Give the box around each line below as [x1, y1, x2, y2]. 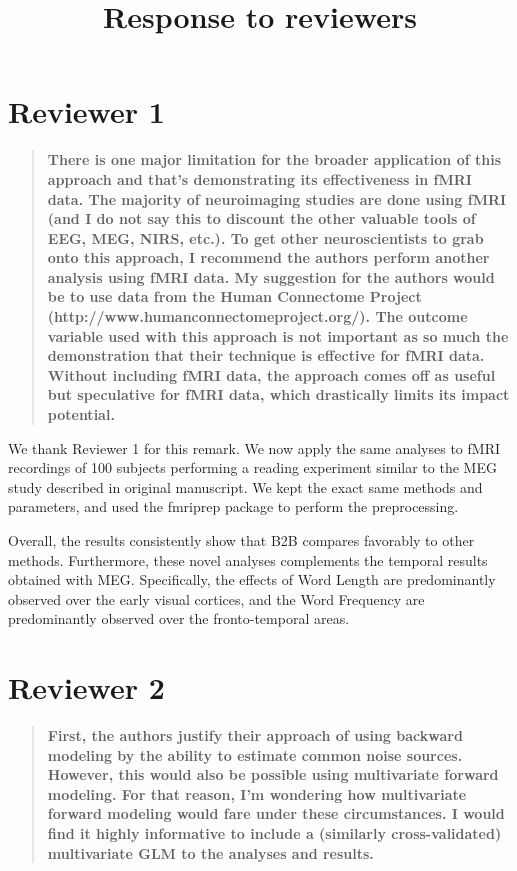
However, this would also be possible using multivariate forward [47, 764, 499, 785]
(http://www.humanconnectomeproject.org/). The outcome [47, 306, 468, 327]
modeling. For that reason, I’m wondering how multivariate [47, 783, 467, 804]
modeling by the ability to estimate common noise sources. [47, 744, 463, 765]
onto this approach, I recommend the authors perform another [47, 247, 490, 268]
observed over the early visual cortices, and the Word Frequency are [8, 588, 425, 609]
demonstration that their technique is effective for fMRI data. [47, 345, 485, 366]
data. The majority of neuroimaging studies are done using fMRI [47, 188, 507, 209]
